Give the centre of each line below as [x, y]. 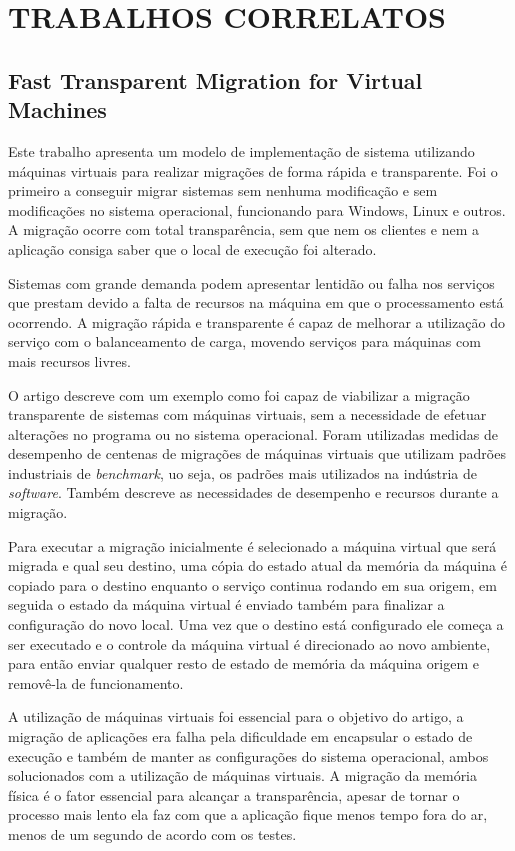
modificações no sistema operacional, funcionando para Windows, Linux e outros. [257, 209]
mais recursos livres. [69, 360]
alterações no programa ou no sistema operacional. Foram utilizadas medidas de [253, 433]
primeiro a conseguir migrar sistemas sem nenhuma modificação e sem [223, 190]
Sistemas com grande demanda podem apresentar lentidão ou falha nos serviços [251, 282]
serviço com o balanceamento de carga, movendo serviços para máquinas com [244, 341]
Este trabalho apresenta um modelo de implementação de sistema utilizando [241, 150]
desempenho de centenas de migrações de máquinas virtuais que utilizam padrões [257, 453]
